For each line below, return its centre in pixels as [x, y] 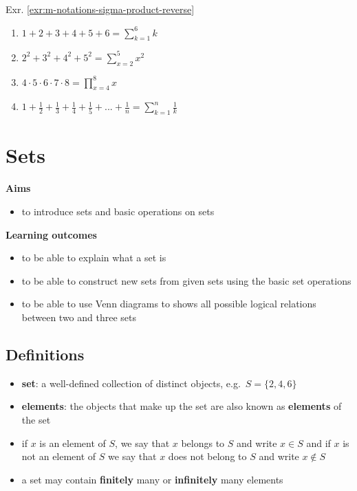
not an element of [59, 456]
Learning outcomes [51, 234]
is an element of [73, 443]
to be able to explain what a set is [94, 258]
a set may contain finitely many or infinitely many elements [152, 479]
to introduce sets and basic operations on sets [118, 211]
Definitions [45, 354]
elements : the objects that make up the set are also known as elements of [182, 406]
